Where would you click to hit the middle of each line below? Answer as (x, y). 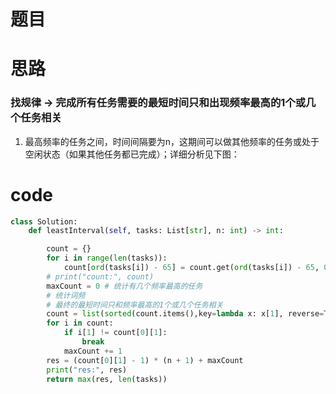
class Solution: (44, 221)
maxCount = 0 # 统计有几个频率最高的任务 (124, 286)
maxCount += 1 (93, 351)
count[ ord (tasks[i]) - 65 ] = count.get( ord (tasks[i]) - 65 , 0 (196, 268)
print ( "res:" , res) (87, 370)
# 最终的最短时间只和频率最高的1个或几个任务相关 (135, 305)
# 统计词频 (66, 295)
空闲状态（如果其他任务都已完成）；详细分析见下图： (132, 154)
